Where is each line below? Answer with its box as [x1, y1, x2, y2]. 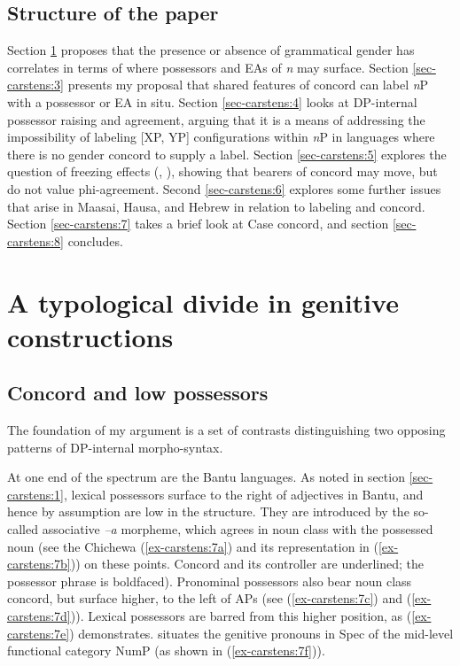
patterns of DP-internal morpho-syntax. [7, 438, 223, 456]
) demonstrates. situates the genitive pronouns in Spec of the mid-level [69, 623, 454, 642]
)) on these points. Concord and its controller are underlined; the [70, 554, 425, 573]
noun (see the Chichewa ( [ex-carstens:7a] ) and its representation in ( [7, 537, 378, 555]
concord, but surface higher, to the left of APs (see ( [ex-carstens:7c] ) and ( [7, 589, 412, 608]
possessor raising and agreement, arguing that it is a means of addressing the [7, 110, 425, 128]
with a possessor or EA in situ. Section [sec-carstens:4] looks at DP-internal [7, 92, 417, 111]
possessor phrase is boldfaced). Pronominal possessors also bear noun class [7, 571, 412, 590]
